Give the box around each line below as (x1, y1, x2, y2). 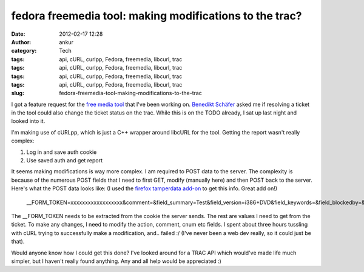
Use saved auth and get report (26, 157, 103, 164)
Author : (11, 38, 32, 45)
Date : (11, 30, 25, 38)
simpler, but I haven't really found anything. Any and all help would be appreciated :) (11, 257, 221, 265)
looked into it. (11, 118, 45, 125)
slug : (11, 90, 24, 97)
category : (11, 47, 37, 55)
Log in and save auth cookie (26, 148, 97, 156)
